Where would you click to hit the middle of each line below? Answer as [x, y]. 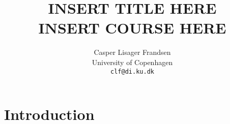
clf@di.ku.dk [132, 71]
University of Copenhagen [132, 62]
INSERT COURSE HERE [132, 28]
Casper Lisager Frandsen [132, 52]
